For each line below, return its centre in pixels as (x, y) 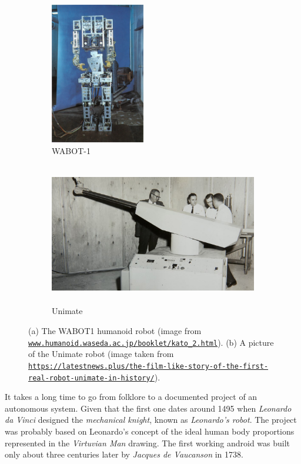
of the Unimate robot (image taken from (101, 354)
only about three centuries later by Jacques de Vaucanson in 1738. (124, 454)
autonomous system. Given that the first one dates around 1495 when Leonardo (148, 408)
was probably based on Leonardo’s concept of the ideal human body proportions (150, 431)
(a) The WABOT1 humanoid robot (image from (115, 331)
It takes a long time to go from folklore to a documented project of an (131, 397)
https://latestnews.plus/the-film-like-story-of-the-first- (148, 366)
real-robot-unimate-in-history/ (91, 378)
